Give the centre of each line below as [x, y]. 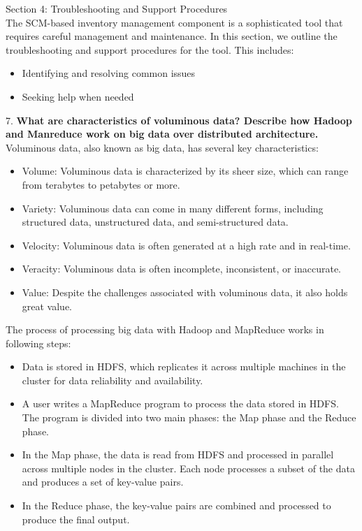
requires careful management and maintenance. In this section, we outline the [172, 36]
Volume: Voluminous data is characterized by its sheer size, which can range [185, 171]
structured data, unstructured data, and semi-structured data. [155, 222]
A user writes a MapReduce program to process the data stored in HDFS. [180, 403]
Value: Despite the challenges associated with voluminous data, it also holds [185, 292]
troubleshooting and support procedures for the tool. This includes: [150, 49]
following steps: [38, 343]
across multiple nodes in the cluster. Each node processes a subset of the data [188, 468]
